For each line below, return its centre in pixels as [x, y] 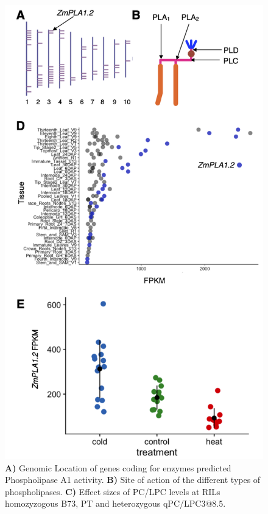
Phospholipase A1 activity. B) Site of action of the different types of [133, 480]
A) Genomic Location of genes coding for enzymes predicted [118, 467]
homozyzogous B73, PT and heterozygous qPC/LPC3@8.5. [115, 503]
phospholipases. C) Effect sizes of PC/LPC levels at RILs [113, 491]
